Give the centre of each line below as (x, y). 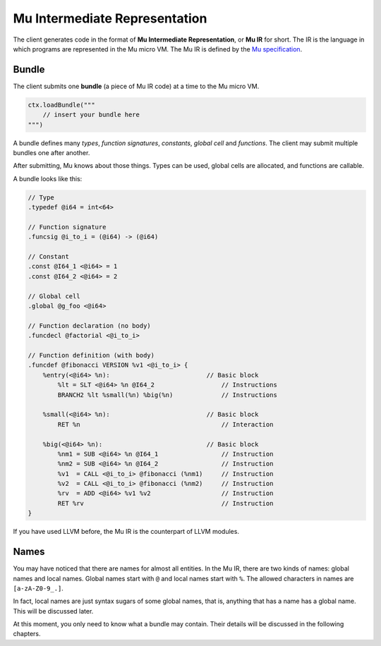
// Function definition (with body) (91, 355)
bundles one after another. (52, 152)
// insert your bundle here (91, 115)
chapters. (27, 634)
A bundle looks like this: (48, 178)
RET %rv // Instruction (165, 503)
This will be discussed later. (53, 611)
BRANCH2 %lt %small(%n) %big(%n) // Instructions (168, 395)
